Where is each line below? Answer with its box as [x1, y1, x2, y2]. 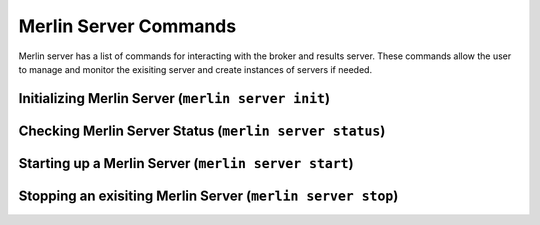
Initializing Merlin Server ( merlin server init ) [18, 90, 330, 107]
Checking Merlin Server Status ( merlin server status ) [18, 122, 386, 139]
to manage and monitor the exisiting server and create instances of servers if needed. [18, 63, 373, 75]
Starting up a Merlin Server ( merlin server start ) [18, 155, 354, 172]
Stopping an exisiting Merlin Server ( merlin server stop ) [18, 187, 399, 204]
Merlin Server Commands [18, 15, 237, 37]
